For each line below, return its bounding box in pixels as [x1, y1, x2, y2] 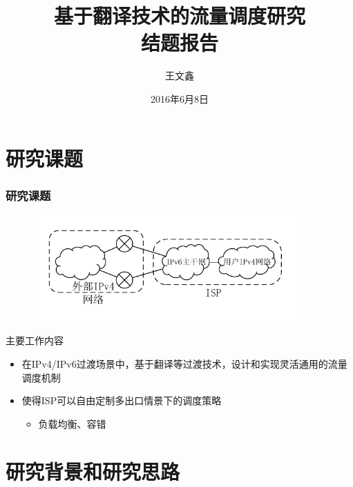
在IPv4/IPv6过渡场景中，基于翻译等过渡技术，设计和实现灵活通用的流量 [21, 356, 347, 370]
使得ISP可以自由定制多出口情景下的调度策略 [21, 393, 222, 408]
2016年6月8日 [151, 91, 209, 106]
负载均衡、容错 [38, 416, 106, 430]
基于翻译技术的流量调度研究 [53, 1, 305, 30]
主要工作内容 [6, 333, 64, 348]
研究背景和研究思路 [6, 457, 180, 485]
